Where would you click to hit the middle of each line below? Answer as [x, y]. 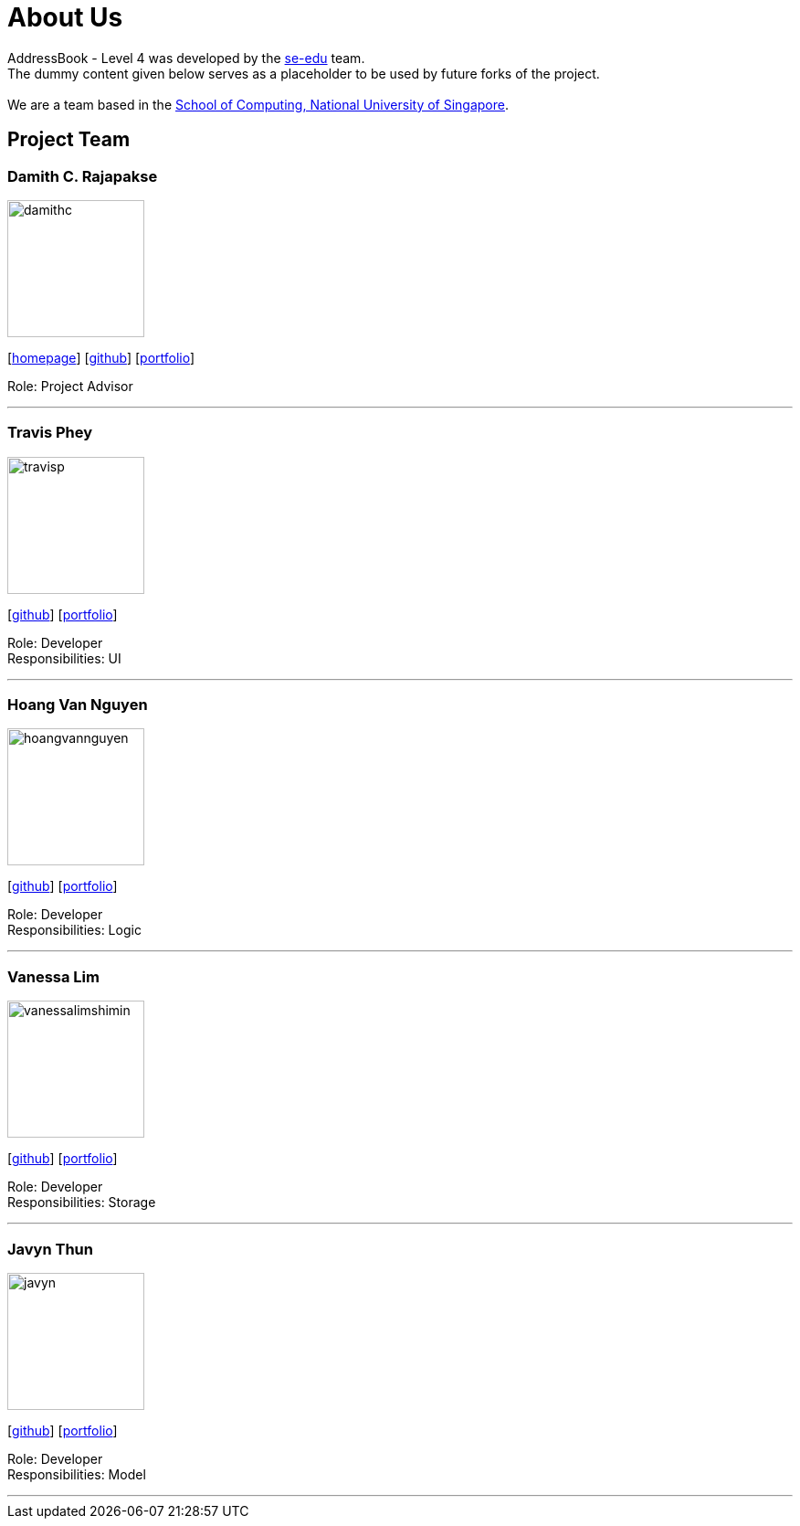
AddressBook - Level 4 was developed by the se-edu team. [186, 58]
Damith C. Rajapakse [83, 176]
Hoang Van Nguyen [78, 705]
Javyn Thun [50, 1249]
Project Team [69, 140]
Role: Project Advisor [70, 386]
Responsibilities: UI [64, 658]
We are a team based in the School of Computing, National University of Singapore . [258, 104]
